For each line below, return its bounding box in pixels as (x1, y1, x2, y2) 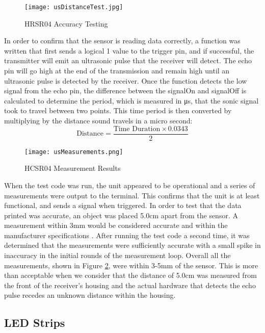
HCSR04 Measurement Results (24, 163, 121, 173)
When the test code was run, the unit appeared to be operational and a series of (4, 180, 255, 190)
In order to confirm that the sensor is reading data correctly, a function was (4, 35, 241, 46)
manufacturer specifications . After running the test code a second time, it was (4, 229, 250, 240)
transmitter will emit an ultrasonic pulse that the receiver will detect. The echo (4, 55, 252, 66)
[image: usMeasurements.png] (24, 148, 123, 156)
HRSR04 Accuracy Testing (24, 18, 108, 29)
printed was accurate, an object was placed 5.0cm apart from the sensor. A (4, 210, 238, 220)
